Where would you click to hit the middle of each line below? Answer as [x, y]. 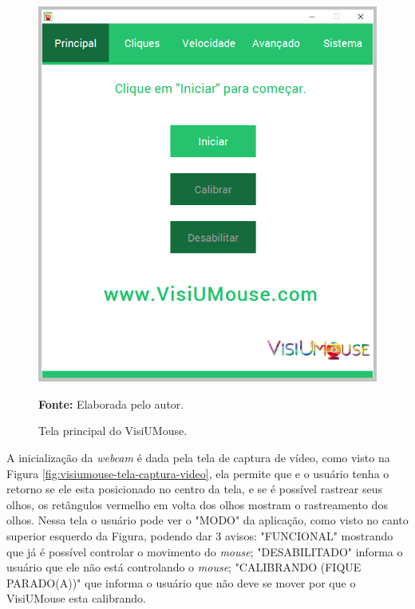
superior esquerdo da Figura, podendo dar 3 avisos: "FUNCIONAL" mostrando [200, 535]
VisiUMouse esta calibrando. [76, 598]
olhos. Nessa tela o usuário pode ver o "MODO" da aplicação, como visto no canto [207, 520]
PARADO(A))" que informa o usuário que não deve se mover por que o [181, 582]
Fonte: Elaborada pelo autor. [111, 403]
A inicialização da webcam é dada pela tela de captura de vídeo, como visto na [198, 457]
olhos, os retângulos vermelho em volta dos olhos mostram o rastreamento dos [197, 504]
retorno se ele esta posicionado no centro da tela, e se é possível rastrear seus [195, 489]
